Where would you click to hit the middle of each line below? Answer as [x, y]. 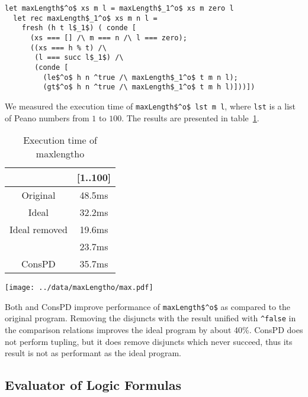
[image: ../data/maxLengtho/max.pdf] [79, 288]
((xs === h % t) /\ [68, 48]
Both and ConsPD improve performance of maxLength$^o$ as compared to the [148, 306]
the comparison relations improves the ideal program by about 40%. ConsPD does [154, 330]
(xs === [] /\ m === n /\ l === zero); [108, 38]
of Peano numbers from [47, 117]
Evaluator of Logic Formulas [93, 385]
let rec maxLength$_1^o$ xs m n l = [85, 18]
